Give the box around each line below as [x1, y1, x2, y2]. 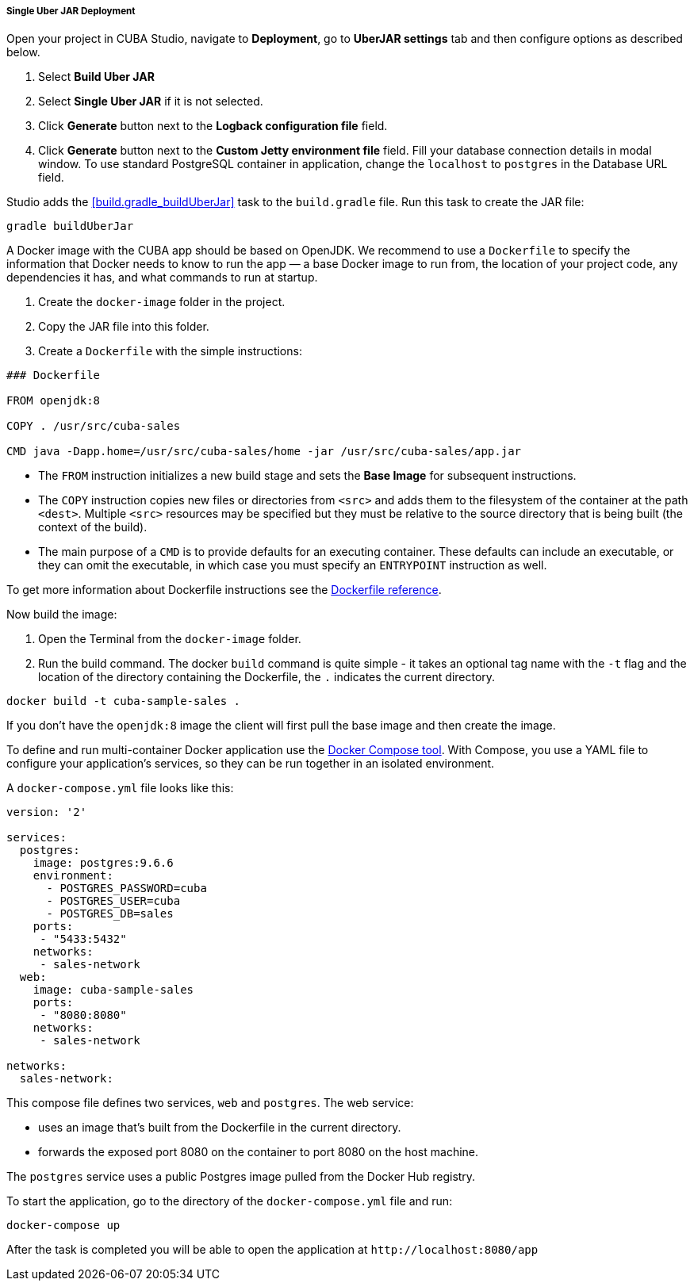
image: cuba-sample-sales [33, 983, 194, 997]
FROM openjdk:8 [6, 394, 101, 408]
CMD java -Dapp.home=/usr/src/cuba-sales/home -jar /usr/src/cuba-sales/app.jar [6, 445, 522, 458]
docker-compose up [6, 1219, 121, 1232]
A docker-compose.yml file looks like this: [6, 781, 234, 795]
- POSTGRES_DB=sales [46, 907, 174, 921]
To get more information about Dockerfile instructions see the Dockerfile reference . [6, 583, 442, 597]
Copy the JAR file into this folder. [38, 320, 209, 334]
